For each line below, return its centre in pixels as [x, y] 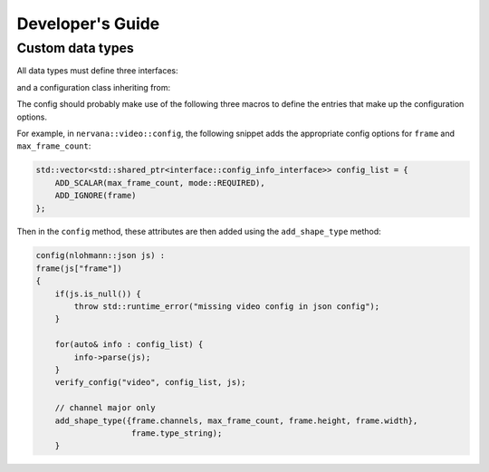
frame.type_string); [177, 433]
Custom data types [76, 48]
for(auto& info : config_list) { [129, 345]
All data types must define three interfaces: [97, 71]
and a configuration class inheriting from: [94, 87]
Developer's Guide [88, 24]
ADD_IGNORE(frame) [96, 196]
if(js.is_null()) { [98, 294]
